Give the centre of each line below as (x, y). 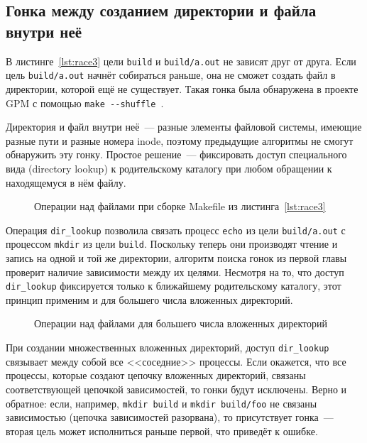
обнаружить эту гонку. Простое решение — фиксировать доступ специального (176, 154)
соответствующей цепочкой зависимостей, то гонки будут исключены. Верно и (176, 389)
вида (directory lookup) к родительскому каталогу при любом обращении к (169, 168)
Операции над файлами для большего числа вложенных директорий (181, 323)
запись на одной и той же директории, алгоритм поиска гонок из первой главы (176, 258)
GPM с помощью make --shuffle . (85, 103)
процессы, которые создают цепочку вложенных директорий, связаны (156, 375)
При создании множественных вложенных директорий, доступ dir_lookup (168, 348)
